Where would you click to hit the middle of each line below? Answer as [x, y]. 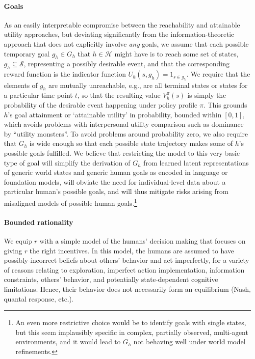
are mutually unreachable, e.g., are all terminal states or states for [148, 85]
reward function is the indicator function [65, 74]
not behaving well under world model [190, 342]
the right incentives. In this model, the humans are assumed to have [132, 250]
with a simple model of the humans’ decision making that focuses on [142, 240]
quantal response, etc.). [39, 298]
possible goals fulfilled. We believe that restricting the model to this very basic [122, 152]
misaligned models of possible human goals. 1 [71, 202]
